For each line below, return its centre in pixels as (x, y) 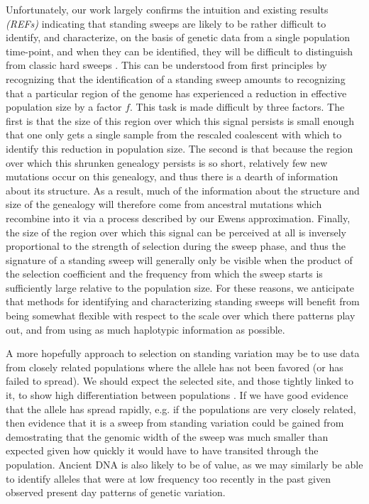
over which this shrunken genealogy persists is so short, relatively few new (167, 162)
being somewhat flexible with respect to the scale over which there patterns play (181, 316)
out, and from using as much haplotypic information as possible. (145, 329)
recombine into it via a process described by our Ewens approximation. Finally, (178, 218)
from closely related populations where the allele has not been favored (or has (175, 367)
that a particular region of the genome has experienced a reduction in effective (176, 93)
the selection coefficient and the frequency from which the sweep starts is (164, 274)
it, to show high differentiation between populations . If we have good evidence (177, 395)
